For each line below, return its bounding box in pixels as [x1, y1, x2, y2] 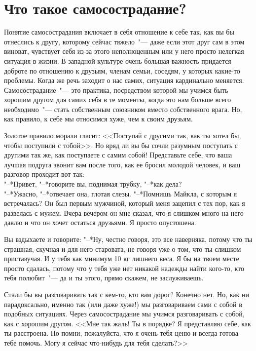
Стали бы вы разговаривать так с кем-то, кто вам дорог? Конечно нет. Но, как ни [4, 289, 250, 299]
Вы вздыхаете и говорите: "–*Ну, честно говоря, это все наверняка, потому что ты [4, 234, 253, 244]
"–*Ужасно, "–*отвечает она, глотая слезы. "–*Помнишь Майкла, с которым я [4, 188, 237, 198]
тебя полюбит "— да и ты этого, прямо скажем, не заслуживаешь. [4, 273, 204, 283]
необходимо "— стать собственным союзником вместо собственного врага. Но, [4, 104, 242, 114]
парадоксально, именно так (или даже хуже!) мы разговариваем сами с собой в [4, 299, 242, 309]
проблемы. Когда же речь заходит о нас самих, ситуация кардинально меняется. [4, 75, 244, 85]
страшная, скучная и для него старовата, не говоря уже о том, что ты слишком [4, 243, 241, 254]
